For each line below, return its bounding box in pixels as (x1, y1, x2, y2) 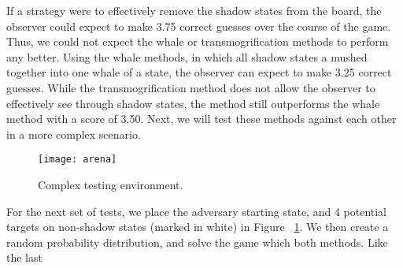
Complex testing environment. (38, 177, 183, 192)
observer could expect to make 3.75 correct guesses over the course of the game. (6, 17, 391, 34)
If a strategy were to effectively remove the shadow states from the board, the (6, 2, 382, 18)
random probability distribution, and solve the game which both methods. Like (6, 233, 388, 250)
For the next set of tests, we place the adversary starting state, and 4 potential (6, 203, 386, 219)
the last (6, 249, 43, 266)
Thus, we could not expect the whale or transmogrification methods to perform (6, 33, 389, 50)
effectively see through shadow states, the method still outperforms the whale (6, 95, 380, 111)
